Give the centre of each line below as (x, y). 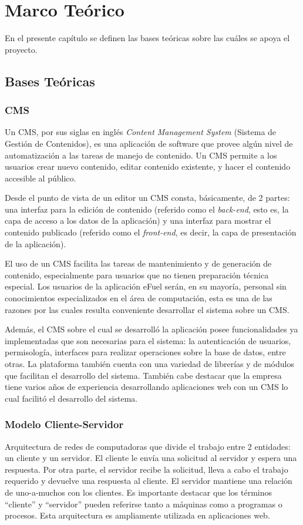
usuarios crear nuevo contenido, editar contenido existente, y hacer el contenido (148, 166)
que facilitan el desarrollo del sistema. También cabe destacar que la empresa (143, 375)
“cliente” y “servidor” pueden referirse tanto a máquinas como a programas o (144, 504)
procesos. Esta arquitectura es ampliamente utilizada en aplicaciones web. (137, 515)
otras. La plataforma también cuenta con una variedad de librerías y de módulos (149, 364)
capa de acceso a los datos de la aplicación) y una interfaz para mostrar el (138, 221)
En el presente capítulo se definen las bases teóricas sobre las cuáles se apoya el (147, 38)
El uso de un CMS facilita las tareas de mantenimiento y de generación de (138, 263)
